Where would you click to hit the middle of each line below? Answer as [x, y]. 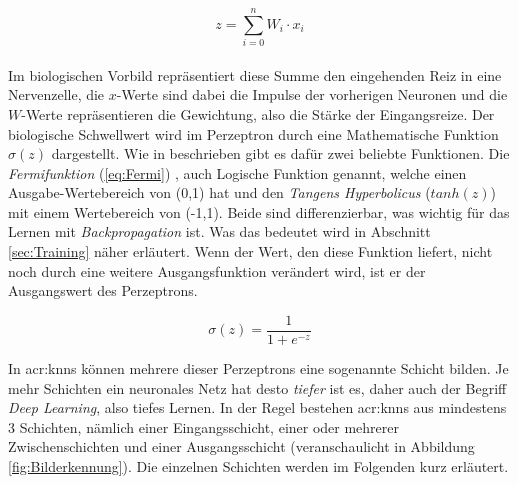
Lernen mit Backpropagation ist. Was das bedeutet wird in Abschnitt [219, 231]
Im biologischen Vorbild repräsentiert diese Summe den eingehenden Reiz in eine [255, 74]
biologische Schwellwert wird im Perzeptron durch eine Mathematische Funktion [253, 133]
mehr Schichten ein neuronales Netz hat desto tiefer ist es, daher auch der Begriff [257, 387]
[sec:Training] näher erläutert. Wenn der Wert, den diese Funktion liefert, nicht [250, 251]
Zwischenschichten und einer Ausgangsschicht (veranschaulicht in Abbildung [241, 446]
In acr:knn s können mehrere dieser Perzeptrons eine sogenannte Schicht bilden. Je [258, 367]
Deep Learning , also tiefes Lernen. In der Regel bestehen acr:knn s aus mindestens [257, 407]
